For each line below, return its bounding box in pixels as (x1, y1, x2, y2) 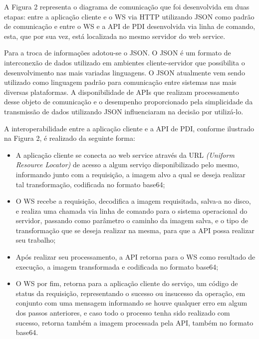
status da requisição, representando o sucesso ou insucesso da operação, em (15, 288, 246, 298)
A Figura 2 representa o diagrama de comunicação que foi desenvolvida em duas (4, 1, 250, 11)
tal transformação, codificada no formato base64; (15, 179, 165, 189)
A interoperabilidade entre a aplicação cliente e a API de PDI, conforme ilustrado (4, 123, 254, 133)
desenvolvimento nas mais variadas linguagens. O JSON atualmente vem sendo (4, 67, 245, 77)
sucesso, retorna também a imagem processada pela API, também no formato (15, 317, 254, 328)
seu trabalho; (15, 235, 56, 245)
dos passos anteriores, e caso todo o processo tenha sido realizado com (15, 308, 230, 318)
